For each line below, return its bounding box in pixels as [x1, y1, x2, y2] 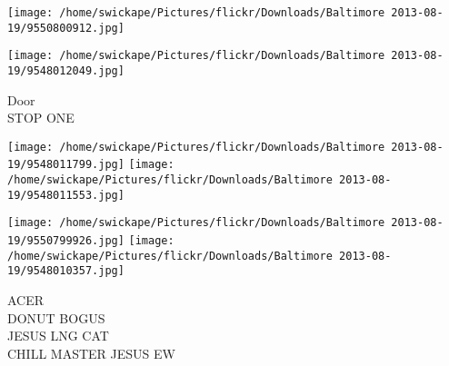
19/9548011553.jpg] [7, 188, 125, 202]
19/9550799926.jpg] [7, 234, 125, 248]
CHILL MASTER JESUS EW [7, 343, 175, 362]
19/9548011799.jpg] [7, 158, 125, 172]
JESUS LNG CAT [7, 326, 109, 345]
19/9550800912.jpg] [7, 21, 125, 35]
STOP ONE [7, 108, 75, 127]
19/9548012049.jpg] [7, 64, 125, 77]
